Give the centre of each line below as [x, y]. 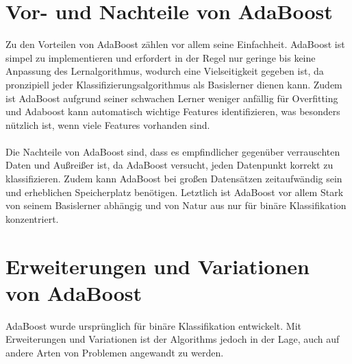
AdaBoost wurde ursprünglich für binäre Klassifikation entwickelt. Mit [154, 325]
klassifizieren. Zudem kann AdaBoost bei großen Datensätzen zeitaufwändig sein [174, 179]
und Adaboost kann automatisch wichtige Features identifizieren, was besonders [173, 111]
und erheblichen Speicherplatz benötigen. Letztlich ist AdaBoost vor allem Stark [175, 192]
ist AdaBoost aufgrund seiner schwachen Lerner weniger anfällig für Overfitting [172, 98]
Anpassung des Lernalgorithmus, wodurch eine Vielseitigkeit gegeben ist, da [165, 71]
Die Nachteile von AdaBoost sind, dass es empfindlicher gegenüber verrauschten [173, 151]
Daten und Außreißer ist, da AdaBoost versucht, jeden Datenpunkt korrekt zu [169, 165]
